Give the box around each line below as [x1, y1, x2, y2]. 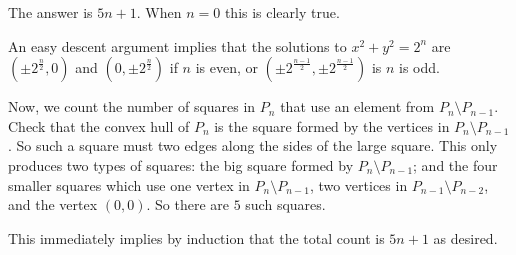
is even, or [195, 57, 258, 78]
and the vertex [8, 194, 98, 215]
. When [136, 2, 182, 22]
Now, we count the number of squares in [8, 96, 256, 117]
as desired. [433, 227, 498, 248]
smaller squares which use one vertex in [8, 174, 250, 195]
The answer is [8, 2, 93, 22]
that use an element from [280, 96, 435, 117]
